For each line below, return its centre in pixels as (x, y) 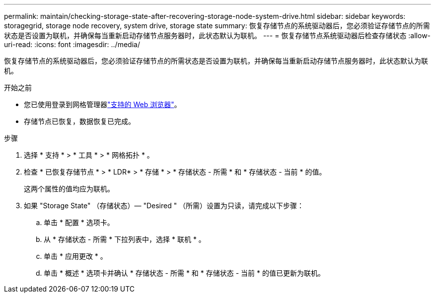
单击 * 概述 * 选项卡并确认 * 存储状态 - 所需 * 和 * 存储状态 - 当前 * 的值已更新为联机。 (184, 273)
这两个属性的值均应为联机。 (69, 189)
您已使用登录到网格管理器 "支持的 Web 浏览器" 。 (103, 104)
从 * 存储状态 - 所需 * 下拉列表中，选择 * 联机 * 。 (125, 239)
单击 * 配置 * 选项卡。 (79, 222)
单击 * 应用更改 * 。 (75, 256)
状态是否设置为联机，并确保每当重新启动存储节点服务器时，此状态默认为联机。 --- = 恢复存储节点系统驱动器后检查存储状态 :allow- (217, 35)
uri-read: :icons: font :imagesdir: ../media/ (72, 44)
